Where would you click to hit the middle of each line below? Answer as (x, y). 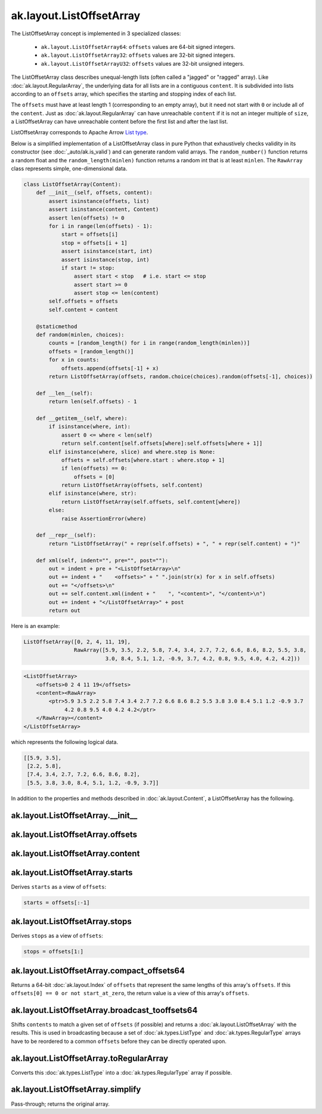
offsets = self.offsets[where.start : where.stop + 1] (143, 460)
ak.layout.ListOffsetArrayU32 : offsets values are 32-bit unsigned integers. (143, 63)
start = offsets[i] (90, 235)
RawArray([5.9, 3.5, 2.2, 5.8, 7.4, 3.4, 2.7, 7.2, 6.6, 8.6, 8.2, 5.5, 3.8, (190, 650)
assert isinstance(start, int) (107, 251)
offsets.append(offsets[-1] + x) (110, 368)
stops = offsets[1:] (53, 952)
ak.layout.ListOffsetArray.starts (72, 873)
